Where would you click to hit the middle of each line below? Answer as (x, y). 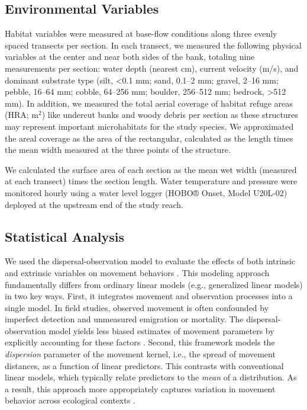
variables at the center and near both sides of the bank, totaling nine (130, 57)
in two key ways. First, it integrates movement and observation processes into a (149, 296)
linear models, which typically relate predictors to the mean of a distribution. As (151, 377)
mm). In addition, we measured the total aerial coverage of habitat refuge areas (149, 103)
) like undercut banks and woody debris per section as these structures (170, 115)
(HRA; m (22, 115)
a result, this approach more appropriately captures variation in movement (140, 388)
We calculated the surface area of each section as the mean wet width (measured (151, 169)
